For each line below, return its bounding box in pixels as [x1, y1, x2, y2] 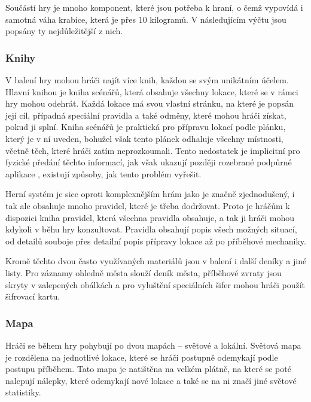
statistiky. [5, 386, 41, 398]
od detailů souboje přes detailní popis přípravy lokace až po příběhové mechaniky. [5, 234, 306, 247]
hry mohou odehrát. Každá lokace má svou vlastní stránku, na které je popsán [5, 97, 294, 110]
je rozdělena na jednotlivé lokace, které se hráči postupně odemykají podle [5, 350, 278, 363]
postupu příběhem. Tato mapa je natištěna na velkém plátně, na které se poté [5, 362, 291, 375]
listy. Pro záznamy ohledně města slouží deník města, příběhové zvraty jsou [5, 266, 282, 279]
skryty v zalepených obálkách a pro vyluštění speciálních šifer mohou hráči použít [5, 278, 305, 291]
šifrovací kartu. [5, 290, 60, 303]
